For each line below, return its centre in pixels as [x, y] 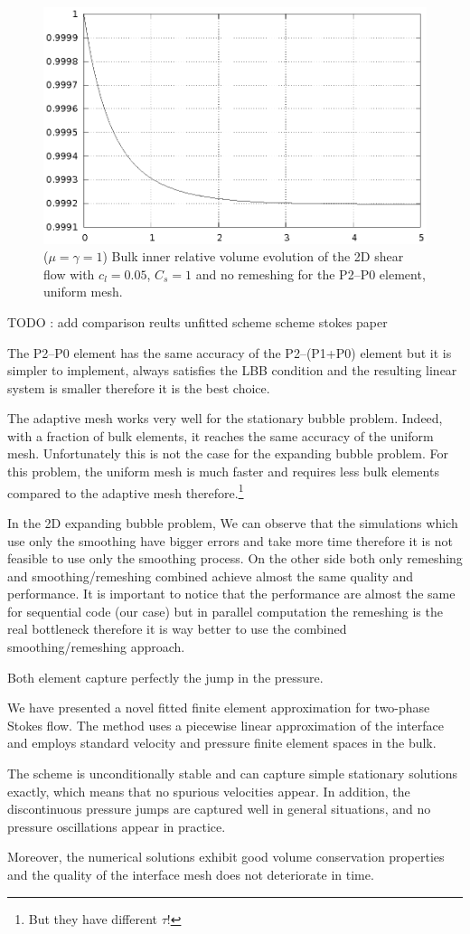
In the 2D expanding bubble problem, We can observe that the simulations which [233, 522]
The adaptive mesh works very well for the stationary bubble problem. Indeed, [225, 418]
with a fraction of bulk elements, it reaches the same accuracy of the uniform [221, 435]
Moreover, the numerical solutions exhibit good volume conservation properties [226, 857]
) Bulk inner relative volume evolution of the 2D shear [253, 256]
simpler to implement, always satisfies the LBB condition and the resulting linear [232, 370]
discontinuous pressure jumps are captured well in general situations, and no [219, 809]
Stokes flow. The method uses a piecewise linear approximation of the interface [226, 725]
